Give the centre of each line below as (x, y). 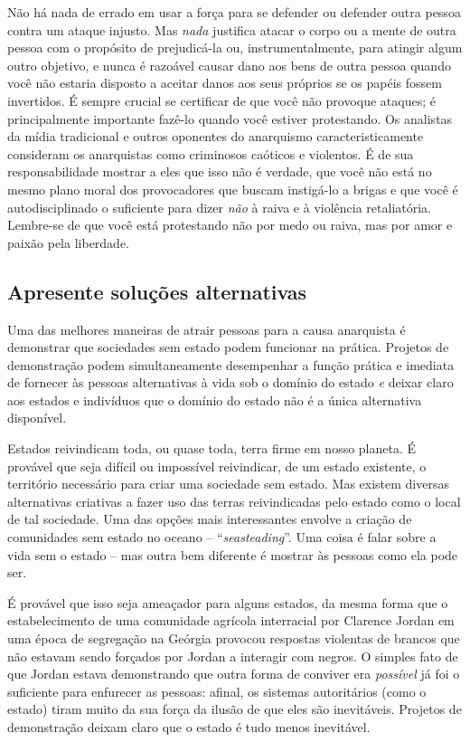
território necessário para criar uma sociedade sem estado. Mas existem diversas (228, 484)
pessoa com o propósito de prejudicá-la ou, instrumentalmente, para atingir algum (235, 48)
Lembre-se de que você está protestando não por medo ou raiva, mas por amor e (230, 225)
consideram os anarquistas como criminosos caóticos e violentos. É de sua (211, 153)
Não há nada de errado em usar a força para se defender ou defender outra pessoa (234, 12)
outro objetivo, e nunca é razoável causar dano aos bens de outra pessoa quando (229, 65)
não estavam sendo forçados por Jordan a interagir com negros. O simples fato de (233, 656)
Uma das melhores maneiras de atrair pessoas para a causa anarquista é (207, 329)
